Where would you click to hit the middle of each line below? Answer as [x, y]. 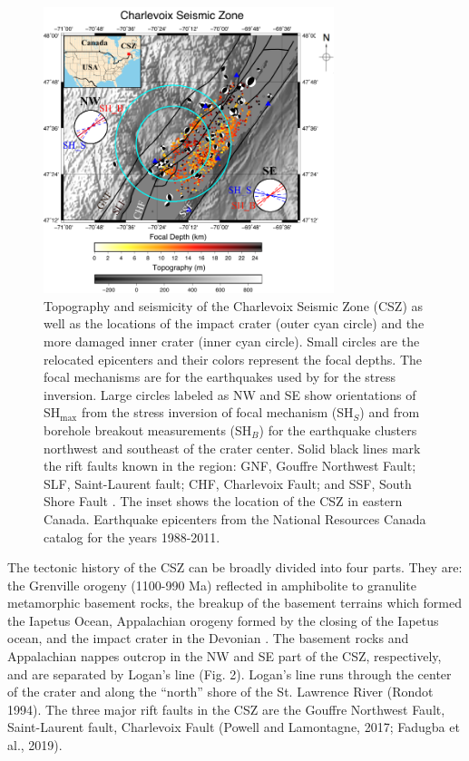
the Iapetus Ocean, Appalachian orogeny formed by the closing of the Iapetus [223, 620]
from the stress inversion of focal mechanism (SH [217, 412]
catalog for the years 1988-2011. [132, 537]
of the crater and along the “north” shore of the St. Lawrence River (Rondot [220, 692]
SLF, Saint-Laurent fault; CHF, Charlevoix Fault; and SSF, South [228, 483]
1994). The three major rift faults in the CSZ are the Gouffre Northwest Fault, [226, 709]
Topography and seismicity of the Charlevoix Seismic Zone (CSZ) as [234, 305]
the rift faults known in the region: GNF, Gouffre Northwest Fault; [230, 466]
